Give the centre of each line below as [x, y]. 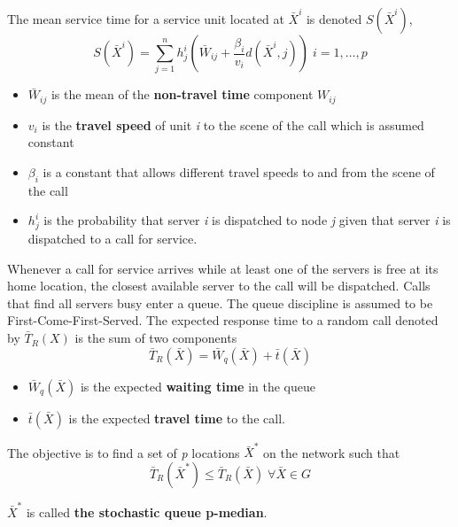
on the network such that [332, 452]
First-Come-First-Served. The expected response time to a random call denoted [223, 320]
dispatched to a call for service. [113, 239]
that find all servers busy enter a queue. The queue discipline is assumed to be [220, 302]
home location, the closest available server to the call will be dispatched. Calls [219, 286]
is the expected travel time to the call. [177, 418]
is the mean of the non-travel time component [182, 94]
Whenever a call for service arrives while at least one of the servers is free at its [223, 268]
